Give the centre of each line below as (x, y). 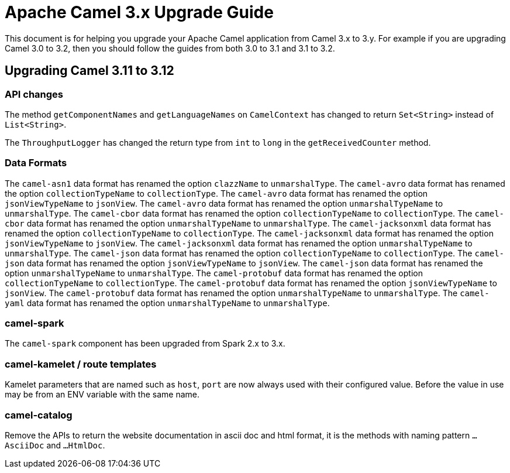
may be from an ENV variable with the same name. (102, 395)
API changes (34, 94)
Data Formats (36, 163)
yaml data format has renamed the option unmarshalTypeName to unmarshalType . (167, 303)
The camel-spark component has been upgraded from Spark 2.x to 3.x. (145, 344)
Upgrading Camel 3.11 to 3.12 (89, 71)
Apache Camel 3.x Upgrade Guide (139, 12)
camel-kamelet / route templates (81, 364)
